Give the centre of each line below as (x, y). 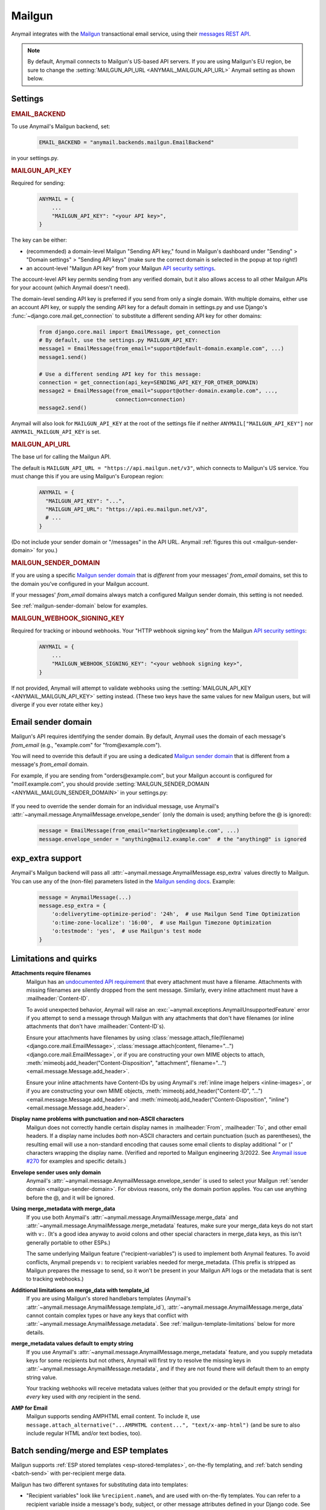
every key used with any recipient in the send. (84, 1397)
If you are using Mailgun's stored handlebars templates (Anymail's (109, 1299)
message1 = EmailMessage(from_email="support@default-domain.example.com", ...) (161, 349)
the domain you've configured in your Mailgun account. (80, 583)
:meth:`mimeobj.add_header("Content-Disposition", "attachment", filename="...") (126, 1063)
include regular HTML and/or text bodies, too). (84, 1433)
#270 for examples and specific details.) (76, 1161)
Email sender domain (52, 722)
